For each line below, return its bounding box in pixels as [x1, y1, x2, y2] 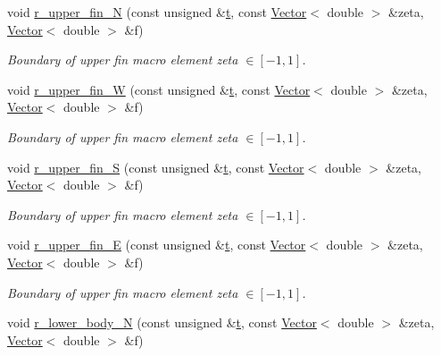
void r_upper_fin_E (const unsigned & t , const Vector [7, 235, 306, 254]
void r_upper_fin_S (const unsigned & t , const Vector [7, 157, 304, 176]
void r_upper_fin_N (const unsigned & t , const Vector [7, 3, 307, 21]
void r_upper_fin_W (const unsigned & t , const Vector [7, 80, 311, 98]
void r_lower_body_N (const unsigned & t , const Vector [7, 313, 317, 332]
